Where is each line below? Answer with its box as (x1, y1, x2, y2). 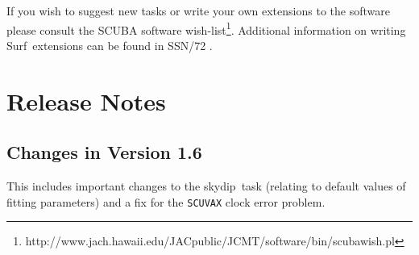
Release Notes (6, 84, 166, 117)
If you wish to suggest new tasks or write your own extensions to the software (6, 2, 390, 19)
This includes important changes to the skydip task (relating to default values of (6, 178, 406, 194)
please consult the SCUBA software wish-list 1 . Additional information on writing (6, 19, 406, 38)
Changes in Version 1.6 (6, 140, 202, 165)
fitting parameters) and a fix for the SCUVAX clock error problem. (6, 193, 326, 210)
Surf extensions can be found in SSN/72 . (6, 36, 213, 53)
